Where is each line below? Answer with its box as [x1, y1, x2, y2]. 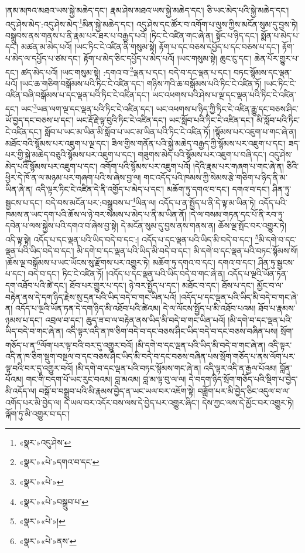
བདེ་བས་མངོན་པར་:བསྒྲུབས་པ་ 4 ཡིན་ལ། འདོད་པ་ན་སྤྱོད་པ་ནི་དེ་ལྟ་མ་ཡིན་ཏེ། [45, 195, 256, 209]
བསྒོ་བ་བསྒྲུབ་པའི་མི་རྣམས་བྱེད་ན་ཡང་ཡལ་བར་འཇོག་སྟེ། [39, 384, 196, 396]
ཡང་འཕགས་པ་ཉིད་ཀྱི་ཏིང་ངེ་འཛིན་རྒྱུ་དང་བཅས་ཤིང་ [156, 102, 299, 114]
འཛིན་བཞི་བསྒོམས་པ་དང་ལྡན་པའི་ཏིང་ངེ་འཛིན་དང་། [5, 89, 150, 101]
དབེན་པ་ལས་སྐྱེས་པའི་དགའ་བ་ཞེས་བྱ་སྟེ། [5, 219, 118, 232]
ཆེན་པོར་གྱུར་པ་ [254, 52, 299, 65]
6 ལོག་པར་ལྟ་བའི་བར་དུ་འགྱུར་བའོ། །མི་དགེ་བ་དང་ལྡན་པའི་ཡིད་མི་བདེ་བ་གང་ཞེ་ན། [37, 337, 266, 351]
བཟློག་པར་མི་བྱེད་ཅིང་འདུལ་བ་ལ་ [197, 384, 290, 396]
